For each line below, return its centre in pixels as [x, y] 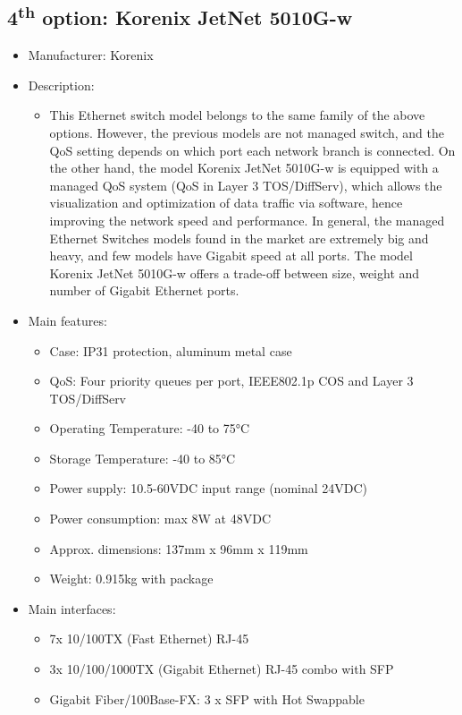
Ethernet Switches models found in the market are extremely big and [239, 238]
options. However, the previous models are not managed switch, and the [247, 132]
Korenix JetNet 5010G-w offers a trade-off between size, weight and [235, 272]
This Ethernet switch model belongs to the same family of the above [237, 115]
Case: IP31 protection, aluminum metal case [171, 350]
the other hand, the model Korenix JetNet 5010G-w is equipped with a [244, 168]
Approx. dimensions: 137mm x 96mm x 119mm [179, 548]
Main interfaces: [72, 608]
